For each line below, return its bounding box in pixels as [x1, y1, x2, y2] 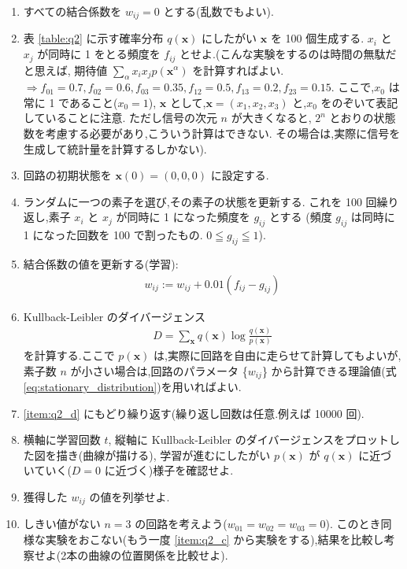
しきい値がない [23, 515, 101, 532]
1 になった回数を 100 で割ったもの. [23, 227, 203, 243]
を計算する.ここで [23, 346, 115, 363]
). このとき [325, 515, 381, 532]
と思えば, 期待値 [23, 61, 108, 78]
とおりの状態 [329, 109, 396, 126]
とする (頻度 [268, 209, 332, 225]
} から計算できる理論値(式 [261, 362, 397, 379]
